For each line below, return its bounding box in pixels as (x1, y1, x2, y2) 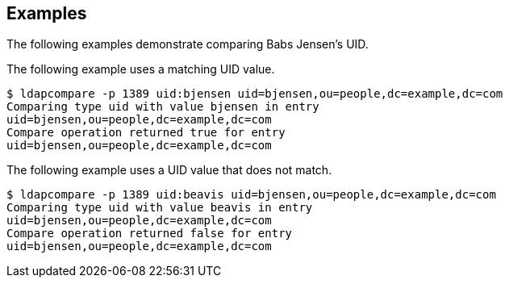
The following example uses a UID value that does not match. (6, 163, 332, 177)
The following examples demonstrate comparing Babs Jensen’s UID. (6, 37, 369, 52)
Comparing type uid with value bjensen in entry (6, 100, 319, 114)
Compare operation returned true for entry (6, 126, 286, 140)
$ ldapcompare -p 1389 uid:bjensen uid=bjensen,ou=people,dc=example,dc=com (6, 87, 503, 101)
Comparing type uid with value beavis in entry (6, 201, 313, 215)
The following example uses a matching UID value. (6, 62, 275, 77)
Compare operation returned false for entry (6, 227, 293, 240)
